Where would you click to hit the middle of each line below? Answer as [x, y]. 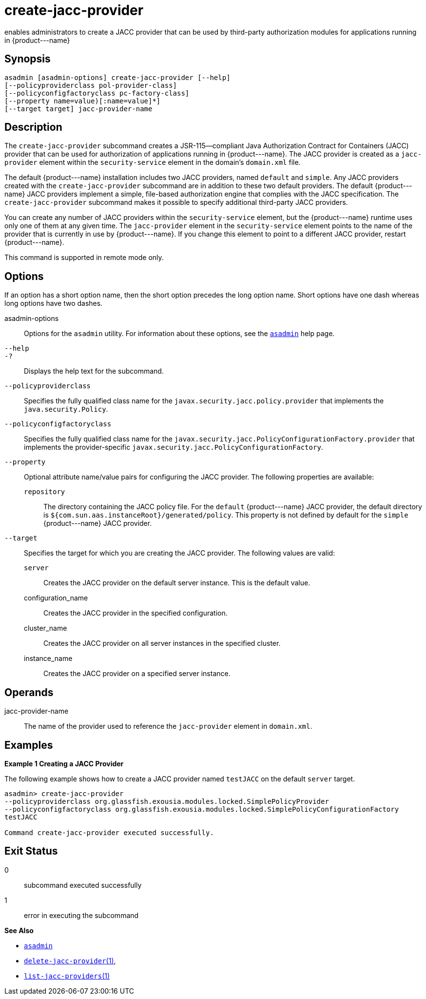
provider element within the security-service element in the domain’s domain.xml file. [153, 162]
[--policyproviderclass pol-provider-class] [91, 85]
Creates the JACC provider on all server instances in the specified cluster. [162, 643]
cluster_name [46, 628]
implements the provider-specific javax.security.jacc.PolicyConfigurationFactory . [174, 447]
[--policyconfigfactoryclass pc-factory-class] [97, 93]
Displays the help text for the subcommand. [94, 371]
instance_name [48, 659]
